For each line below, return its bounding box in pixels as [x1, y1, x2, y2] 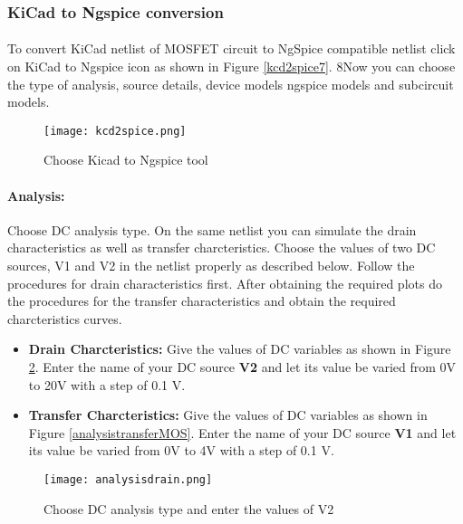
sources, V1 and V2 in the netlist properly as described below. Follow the [7, 256, 415, 275]
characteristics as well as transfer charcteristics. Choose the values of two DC [7, 238, 436, 257]
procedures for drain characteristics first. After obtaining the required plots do [7, 273, 442, 292]
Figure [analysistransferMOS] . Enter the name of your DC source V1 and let [28, 423, 457, 442]
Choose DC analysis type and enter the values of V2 [43, 499, 334, 518]
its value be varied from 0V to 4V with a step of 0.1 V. [28, 441, 334, 460]
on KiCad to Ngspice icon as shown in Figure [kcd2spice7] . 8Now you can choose [7, 57, 456, 76]
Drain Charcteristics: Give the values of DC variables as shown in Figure [28, 339, 451, 358]
